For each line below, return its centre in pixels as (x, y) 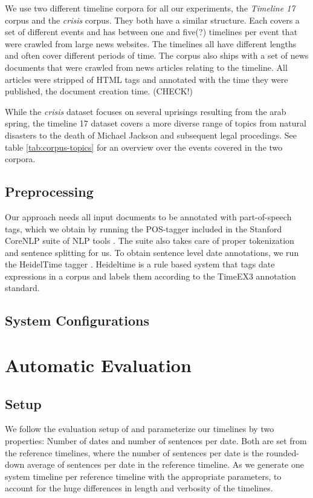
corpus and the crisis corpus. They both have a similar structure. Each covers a (152, 20)
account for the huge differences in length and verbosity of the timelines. (139, 488)
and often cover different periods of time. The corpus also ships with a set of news (157, 55)
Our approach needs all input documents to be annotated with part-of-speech (148, 216)
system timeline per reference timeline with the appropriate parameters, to (143, 476)
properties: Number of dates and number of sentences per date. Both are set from (156, 441)
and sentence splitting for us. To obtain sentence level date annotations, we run (152, 252)
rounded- (282, 452)
